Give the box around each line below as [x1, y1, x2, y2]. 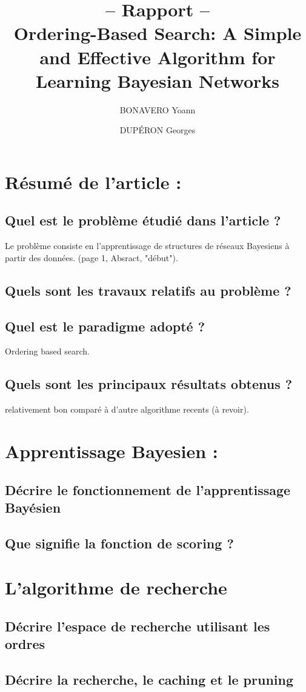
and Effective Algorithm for [39, 44, 276, 69]
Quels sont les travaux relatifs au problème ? [5, 281, 291, 299]
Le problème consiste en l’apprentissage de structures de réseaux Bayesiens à [5, 239, 290, 252]
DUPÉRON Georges [119, 124, 196, 136]
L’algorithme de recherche [5, 575, 227, 600]
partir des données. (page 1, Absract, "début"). [5, 251, 178, 264]
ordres [5, 634, 45, 653]
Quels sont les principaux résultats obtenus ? [5, 374, 293, 393]
